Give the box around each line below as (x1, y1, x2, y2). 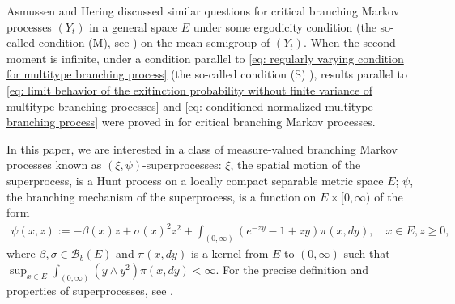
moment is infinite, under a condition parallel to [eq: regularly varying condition (6, 49, 404, 66)
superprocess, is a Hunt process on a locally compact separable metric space (6, 171, 384, 188)
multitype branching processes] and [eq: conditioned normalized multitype (6, 97, 373, 114)
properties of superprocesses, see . (6, 281, 173, 298)
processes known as (6, 156, 102, 173)
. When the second (303, 34, 396, 51)
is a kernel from (190, 245, 269, 262)
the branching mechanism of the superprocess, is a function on (6, 188, 317, 205)
